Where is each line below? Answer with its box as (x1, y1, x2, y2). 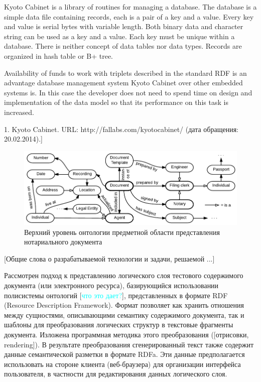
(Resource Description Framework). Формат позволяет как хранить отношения (4, 300, 244, 310)
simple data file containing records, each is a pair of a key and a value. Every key (4, 11, 254, 22)
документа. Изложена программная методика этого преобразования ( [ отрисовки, (4, 329, 249, 340)
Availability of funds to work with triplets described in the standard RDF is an (4, 67, 247, 78)
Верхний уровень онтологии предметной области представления (24, 226, 220, 237)
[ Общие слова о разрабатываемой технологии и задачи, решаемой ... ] (4, 253, 215, 264)
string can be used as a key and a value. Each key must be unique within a (4, 31, 235, 41)
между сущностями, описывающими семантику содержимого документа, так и (4, 309, 244, 320)
